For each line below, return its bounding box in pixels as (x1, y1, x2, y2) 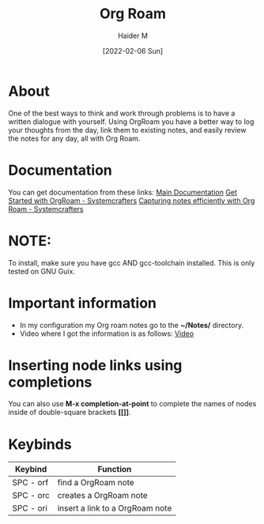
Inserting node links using (8, 356, 183, 374)
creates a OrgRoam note (57, 490, 148, 501)
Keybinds (8, 435, 73, 453)
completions (8, 373, 92, 391)
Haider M (117, 31, 149, 40)
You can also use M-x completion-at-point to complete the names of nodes (8, 399, 257, 409)
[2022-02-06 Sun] (102, 46, 164, 55)
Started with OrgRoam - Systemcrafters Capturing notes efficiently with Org (8, 195, 255, 205)
